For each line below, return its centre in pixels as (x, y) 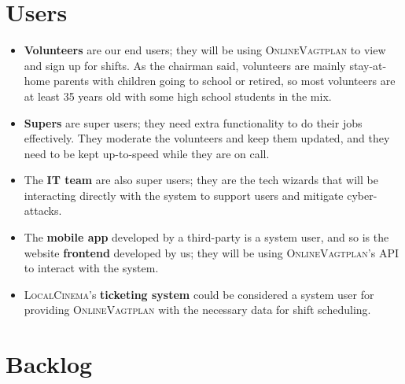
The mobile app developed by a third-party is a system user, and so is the (206, 237)
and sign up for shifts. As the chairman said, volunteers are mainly (185, 65)
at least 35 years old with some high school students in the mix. (178, 96)
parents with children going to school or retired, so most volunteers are (225, 81)
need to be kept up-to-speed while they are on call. (147, 153)
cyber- (362, 195)
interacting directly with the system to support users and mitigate (184, 195)
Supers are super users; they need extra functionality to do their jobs (193, 122)
